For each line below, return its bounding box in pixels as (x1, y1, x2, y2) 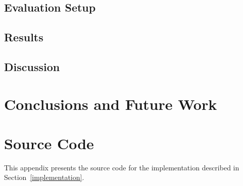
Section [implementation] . (4, 172, 84, 182)
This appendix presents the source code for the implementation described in (4, 162, 239, 172)
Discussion (4, 58, 60, 74)
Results (4, 29, 43, 45)
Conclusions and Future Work (4, 93, 217, 114)
